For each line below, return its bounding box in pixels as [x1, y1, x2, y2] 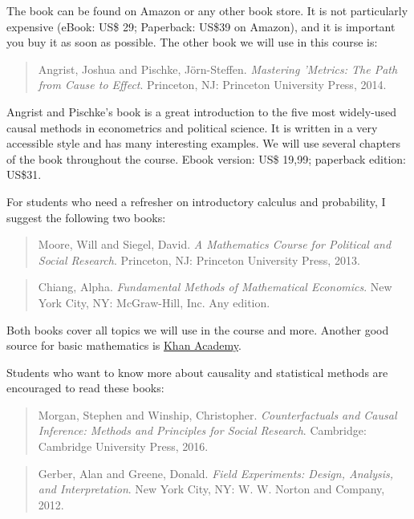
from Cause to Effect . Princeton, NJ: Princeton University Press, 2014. [38, 76, 387, 93]
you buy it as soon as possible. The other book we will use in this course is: [6, 34, 378, 51]
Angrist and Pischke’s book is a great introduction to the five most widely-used [6, 103, 397, 120]
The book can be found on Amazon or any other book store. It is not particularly [6, 2, 408, 18]
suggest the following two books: [6, 209, 166, 225]
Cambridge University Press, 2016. [38, 438, 209, 455]
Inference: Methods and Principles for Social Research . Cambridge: [38, 422, 367, 439]
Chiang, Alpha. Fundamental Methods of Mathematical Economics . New [38, 278, 392, 295]
